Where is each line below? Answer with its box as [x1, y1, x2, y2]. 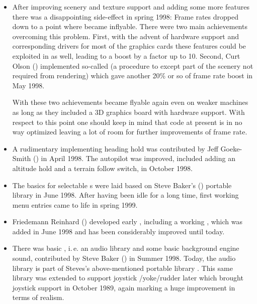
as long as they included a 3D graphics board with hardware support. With [12, 106, 245, 117]
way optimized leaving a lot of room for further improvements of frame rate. [12, 126, 247, 137]
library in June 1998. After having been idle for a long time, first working [12, 190, 239, 200]
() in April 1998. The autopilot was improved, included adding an [33, 153, 235, 164]
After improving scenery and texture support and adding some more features [12, 2, 249, 12]
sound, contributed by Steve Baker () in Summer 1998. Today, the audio [12, 253, 236, 263]
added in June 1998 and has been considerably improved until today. [12, 226, 225, 236]
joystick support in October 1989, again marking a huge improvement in [12, 282, 235, 292]
